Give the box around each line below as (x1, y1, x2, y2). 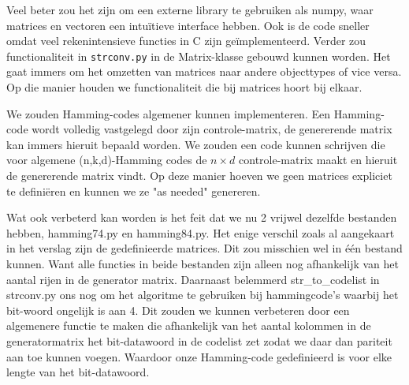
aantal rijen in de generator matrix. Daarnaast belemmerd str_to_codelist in (6, 271, 380, 287)
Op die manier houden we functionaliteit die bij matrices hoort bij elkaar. (6, 79, 363, 95)
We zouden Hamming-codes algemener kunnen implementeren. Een (6, 105, 330, 121)
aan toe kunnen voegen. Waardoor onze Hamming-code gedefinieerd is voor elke (6, 348, 392, 364)
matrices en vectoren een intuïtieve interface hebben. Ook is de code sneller (6, 17, 370, 33)
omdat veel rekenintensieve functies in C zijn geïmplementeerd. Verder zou (6, 32, 366, 49)
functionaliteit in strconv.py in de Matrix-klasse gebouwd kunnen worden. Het (6, 47, 391, 64)
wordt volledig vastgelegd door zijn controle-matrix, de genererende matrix (32, 121, 392, 137)
